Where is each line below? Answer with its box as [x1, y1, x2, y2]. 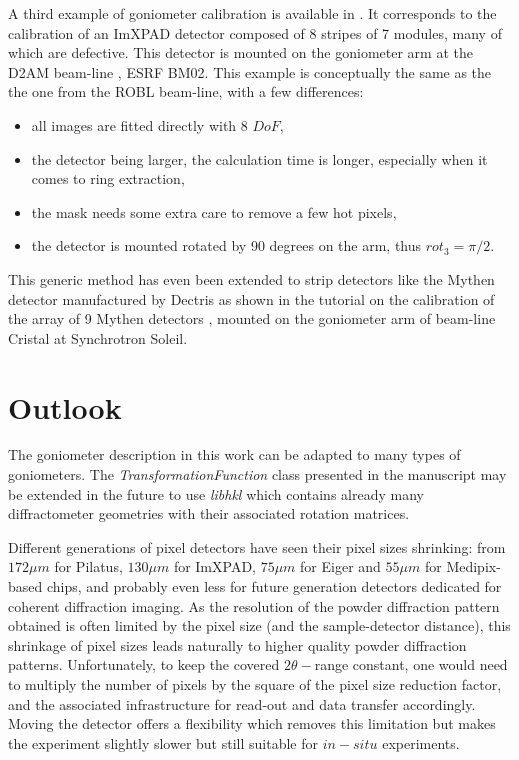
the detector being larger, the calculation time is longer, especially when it [31, 148, 488, 169]
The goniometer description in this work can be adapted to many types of [8, 444, 461, 465]
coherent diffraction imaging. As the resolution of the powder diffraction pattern [8, 595, 500, 616]
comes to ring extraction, [31, 168, 185, 189]
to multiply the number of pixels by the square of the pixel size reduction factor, [8, 673, 502, 694]
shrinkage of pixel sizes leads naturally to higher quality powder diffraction [8, 634, 467, 655]
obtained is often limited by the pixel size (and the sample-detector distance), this [8, 615, 511, 636]
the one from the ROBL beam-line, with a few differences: [8, 81, 364, 102]
